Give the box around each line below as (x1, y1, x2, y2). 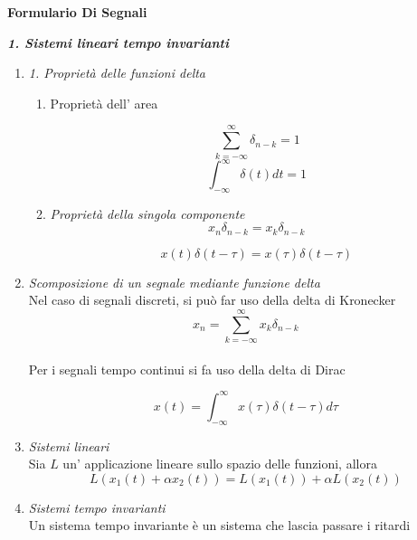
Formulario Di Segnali (7, 3, 147, 21)
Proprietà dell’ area (50, 93, 158, 112)
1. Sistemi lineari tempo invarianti (7, 33, 229, 52)
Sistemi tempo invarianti (28, 497, 166, 516)
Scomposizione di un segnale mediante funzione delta (28, 272, 320, 291)
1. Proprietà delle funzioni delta (28, 63, 206, 82)
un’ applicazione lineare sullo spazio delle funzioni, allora (62, 454, 377, 473)
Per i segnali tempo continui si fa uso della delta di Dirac (28, 359, 346, 378)
